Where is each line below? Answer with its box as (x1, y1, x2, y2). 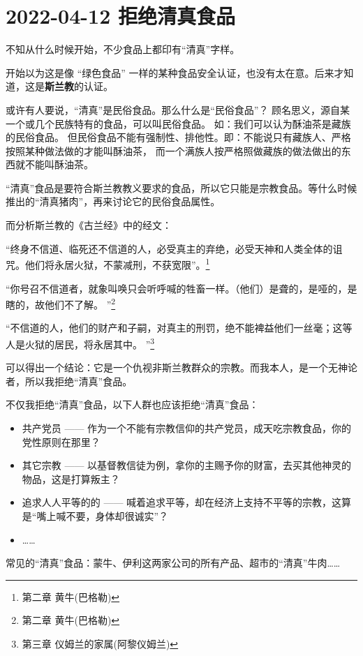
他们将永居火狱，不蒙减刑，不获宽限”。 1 (24, 255, 210, 271)
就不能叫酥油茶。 (15, 157, 94, 172)
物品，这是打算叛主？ (22, 471, 120, 486)
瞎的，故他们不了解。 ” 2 (6, 295, 116, 311)
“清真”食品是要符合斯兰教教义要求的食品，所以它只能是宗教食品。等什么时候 (6, 180, 357, 195)
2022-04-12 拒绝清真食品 (6, 1, 235, 30)
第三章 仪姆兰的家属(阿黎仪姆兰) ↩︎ (22, 636, 179, 650)
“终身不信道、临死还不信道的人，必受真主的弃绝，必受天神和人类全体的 (6, 241, 333, 255)
